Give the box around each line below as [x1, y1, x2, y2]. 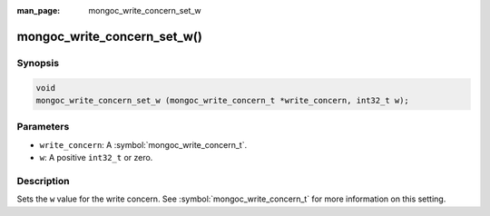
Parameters [16, 121, 70, 133]
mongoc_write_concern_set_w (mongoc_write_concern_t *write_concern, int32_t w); [35, 95, 410, 105]
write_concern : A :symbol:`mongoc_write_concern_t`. [39, 139, 248, 150]
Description [16, 174, 70, 187]
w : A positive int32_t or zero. [39, 152, 153, 163]
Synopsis [16, 56, 59, 69]
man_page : [16, 5, 61, 15]
